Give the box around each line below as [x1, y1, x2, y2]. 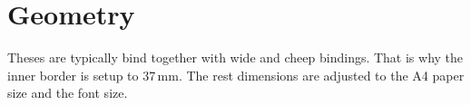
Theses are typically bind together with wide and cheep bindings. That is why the [7, 48, 464, 67]
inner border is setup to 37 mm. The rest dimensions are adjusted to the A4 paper [7, 65, 465, 84]
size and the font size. [7, 83, 128, 102]
